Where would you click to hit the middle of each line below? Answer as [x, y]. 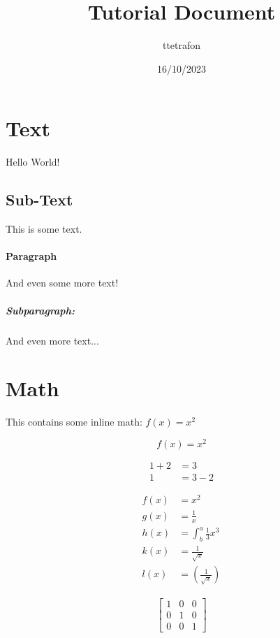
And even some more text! [62, 283]
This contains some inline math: [74, 422]
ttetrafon [182, 45]
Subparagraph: [40, 310]
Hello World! [33, 162]
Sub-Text [39, 200]
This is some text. [44, 229]
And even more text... [52, 340]
